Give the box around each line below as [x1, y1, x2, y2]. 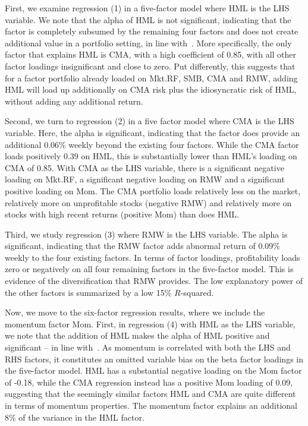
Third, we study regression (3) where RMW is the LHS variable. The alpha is [5, 228, 288, 240]
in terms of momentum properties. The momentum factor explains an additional [5, 399, 297, 411]
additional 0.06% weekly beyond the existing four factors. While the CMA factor [5, 138, 299, 150]
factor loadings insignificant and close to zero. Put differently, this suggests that [5, 59, 296, 72]
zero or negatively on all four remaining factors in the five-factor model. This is [5, 263, 294, 275]
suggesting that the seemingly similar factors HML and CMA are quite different [5, 387, 296, 400]
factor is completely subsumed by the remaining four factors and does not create [5, 25, 298, 37]
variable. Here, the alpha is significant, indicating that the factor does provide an [5, 126, 300, 138]
